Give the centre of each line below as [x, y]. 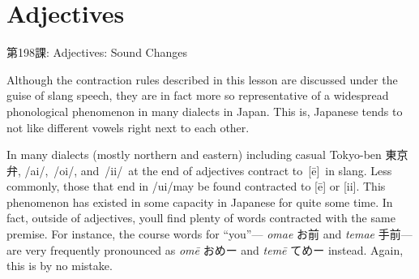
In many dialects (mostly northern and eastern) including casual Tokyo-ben [194, 155]
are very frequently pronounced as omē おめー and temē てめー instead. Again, [205, 249]
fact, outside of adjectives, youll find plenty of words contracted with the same [201, 218]
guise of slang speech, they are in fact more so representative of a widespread [198, 95]
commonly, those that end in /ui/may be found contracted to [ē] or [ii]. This [196, 186]
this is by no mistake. [60, 266]
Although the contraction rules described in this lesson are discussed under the [202, 79]
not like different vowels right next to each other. [128, 127]
